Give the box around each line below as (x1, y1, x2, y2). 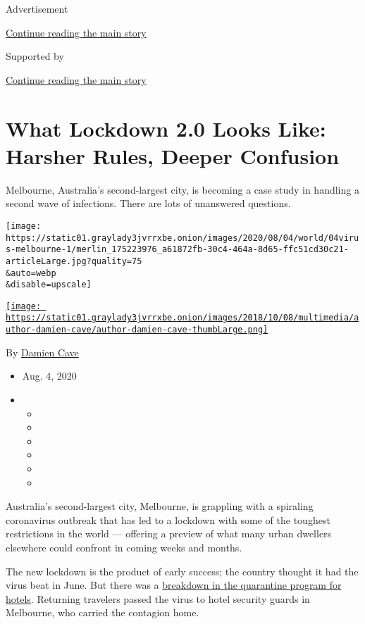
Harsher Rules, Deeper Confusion (6, 141, 340, 170)
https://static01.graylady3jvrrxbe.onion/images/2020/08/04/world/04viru (6, 232, 359, 243)
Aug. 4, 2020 (22, 368, 77, 383)
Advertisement (6, 1, 68, 15)
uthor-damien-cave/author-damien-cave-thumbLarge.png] (6, 325, 268, 335)
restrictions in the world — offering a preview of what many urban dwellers (6, 526, 332, 541)
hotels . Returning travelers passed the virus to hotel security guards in (6, 591, 310, 606)
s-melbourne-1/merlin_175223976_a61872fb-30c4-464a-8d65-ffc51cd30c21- (6, 244, 349, 255)
